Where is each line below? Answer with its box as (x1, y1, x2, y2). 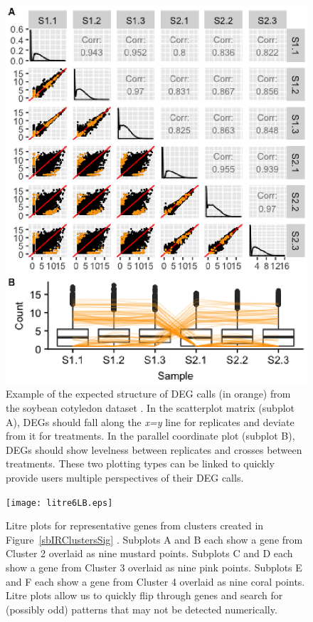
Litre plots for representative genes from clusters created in (6, 518, 264, 533)
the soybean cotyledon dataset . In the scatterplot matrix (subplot (6, 400, 295, 415)
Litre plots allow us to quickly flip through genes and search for (6, 588, 283, 603)
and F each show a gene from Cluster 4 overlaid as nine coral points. (6, 574, 305, 589)
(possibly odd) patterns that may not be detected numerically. (6, 601, 277, 616)
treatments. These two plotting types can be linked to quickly (6, 456, 275, 471)
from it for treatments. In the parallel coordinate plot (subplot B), (6, 428, 295, 443)
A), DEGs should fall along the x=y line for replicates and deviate (6, 414, 295, 429)
